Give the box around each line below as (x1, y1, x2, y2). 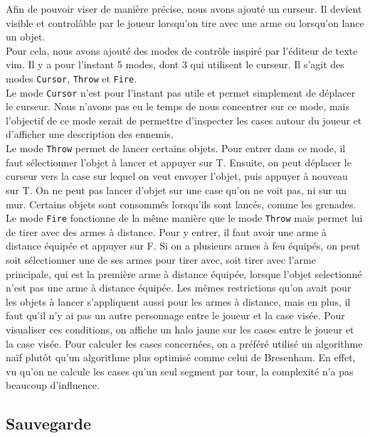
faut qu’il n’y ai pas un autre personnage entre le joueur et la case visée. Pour (6, 308, 345, 323)
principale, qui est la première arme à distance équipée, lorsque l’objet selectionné (6, 266, 362, 281)
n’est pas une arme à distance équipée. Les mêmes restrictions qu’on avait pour (6, 280, 351, 295)
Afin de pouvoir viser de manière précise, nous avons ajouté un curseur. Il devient (6, 1, 362, 16)
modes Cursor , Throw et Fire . (6, 70, 137, 85)
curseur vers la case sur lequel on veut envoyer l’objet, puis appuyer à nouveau (6, 169, 348, 183)
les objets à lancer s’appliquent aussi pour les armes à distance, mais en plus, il (6, 294, 351, 309)
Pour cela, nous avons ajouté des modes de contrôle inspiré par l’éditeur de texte (6, 43, 358, 58)
